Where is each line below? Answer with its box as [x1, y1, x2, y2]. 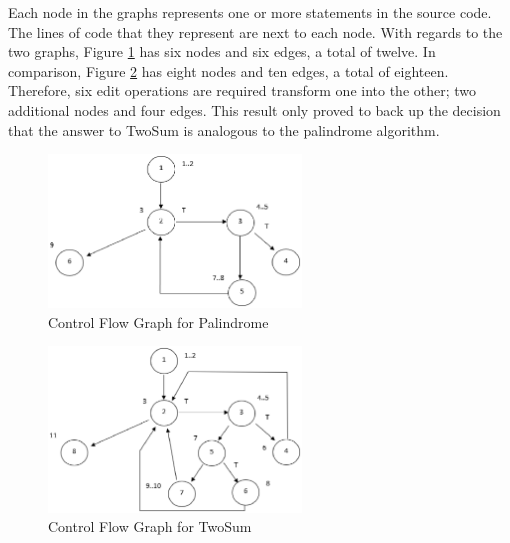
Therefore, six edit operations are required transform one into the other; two [8, 80, 477, 101]
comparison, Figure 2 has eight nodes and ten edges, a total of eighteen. [8, 60, 449, 81]
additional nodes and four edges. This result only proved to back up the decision [8, 99, 501, 120]
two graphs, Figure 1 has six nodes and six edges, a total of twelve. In [8, 41, 436, 62]
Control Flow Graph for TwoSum [48, 516, 252, 537]
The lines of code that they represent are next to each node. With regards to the [8, 21, 503, 42]
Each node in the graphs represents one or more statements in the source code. [8, 2, 492, 22]
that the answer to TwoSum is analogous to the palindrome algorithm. [8, 119, 440, 140]
